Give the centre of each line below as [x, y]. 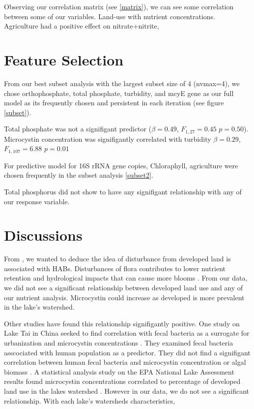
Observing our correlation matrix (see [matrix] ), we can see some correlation [119, 6]
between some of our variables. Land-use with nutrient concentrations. [110, 16]
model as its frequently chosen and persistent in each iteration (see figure [114, 103]
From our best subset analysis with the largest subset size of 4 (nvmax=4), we [122, 83]
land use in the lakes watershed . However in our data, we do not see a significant [127, 391]
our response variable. [37, 201]
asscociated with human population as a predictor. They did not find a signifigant [127, 352]
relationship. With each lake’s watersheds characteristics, [90, 400]
